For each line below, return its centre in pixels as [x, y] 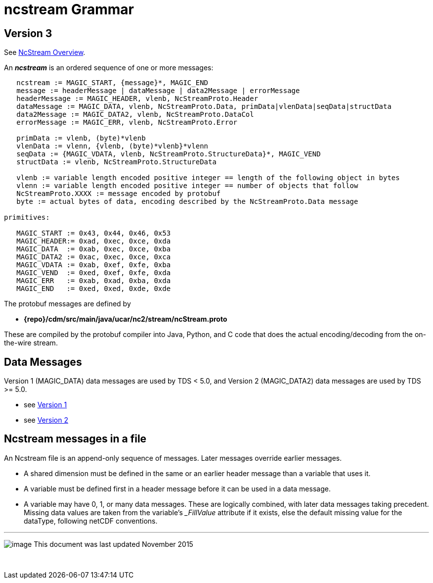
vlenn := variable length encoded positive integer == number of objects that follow [187, 186]
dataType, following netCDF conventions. [91, 521]
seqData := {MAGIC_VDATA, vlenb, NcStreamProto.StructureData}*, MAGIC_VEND [169, 154]
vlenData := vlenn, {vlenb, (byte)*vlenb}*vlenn [112, 146]
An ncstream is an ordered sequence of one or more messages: [109, 68]
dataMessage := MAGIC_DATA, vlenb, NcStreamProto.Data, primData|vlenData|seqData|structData [204, 107]
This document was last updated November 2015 [113, 544]
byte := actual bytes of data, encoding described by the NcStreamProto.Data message [187, 202]
